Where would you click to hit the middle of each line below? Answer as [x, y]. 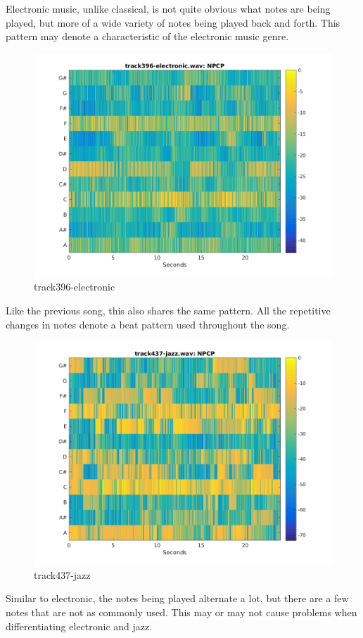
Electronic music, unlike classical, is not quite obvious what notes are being [168, 8]
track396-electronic [75, 287]
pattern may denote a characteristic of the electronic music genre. [147, 36]
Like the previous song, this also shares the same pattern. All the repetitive [168, 310]
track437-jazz [62, 574]
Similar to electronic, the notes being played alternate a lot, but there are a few [177, 598]
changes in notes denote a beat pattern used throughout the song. [148, 324]
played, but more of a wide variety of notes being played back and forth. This [173, 22]
